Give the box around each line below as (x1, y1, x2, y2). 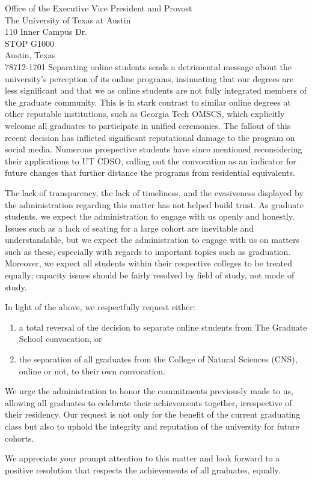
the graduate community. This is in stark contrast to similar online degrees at (5, 95, 291, 108)
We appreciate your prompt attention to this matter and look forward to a (5, 452, 280, 464)
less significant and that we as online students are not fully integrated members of (5, 84, 307, 97)
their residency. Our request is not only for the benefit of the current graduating (5, 408, 301, 421)
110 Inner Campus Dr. (5, 25, 88, 38)
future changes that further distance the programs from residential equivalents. (5, 166, 295, 179)
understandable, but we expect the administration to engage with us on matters (5, 233, 300, 246)
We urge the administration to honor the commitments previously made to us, (5, 385, 293, 397)
